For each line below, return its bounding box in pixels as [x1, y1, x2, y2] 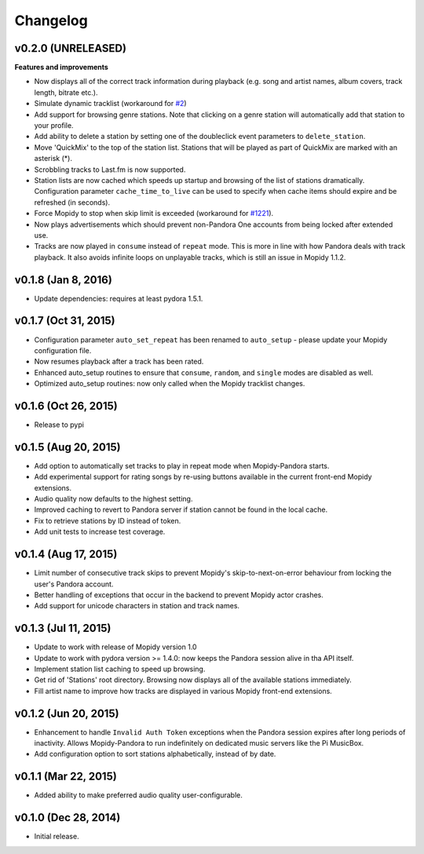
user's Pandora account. [34, 579, 114, 589]
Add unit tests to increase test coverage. [34, 527, 166, 537]
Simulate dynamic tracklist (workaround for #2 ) [34, 99, 188, 108]
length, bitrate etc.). [34, 87, 98, 97]
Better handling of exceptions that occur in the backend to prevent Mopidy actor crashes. [34, 589, 323, 600]
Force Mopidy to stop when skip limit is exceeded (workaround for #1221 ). [34, 209, 274, 218]
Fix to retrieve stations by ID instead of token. [34, 516, 181, 525]
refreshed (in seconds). [34, 197, 110, 207]
